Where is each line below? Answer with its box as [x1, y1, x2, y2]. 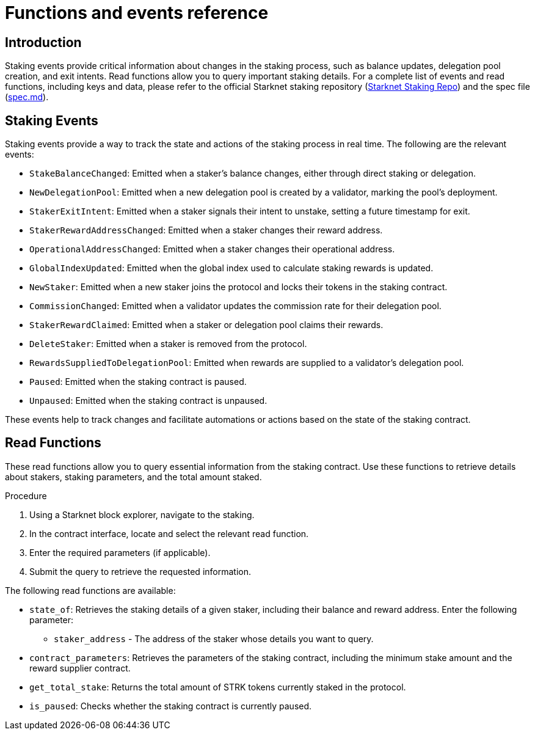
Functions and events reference [5, 2, 269, 23]
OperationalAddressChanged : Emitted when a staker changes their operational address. [29, 244, 395, 255]
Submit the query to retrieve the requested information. [29, 566, 251, 577]
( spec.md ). [5, 92, 49, 103]
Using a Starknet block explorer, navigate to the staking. [29, 509, 255, 520]
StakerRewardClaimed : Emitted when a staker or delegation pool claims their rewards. [29, 320, 384, 331]
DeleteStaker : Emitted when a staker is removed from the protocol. [29, 338, 307, 349]
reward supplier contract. [29, 662, 131, 673]
